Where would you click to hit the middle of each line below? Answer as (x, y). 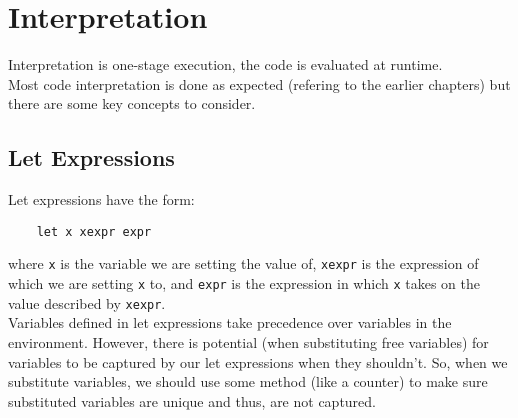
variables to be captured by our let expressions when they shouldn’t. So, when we (258, 361)
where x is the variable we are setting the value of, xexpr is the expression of (243, 263)
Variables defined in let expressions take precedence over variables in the (230, 322)
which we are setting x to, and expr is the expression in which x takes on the (244, 283)
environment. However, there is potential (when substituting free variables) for (248, 341)
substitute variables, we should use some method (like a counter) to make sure (248, 381)
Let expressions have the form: (101, 199)
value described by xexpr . (87, 302)
